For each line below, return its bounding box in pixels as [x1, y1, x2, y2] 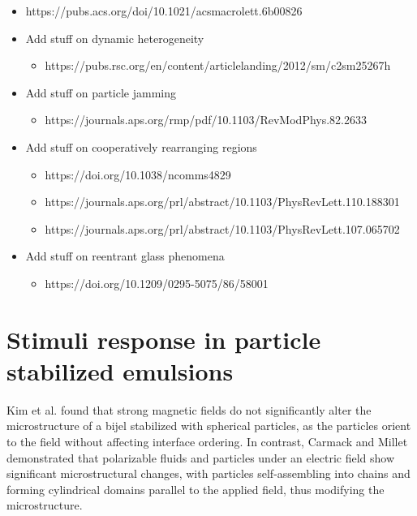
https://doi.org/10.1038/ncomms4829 [45, 166, 231, 183]
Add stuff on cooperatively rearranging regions [25, 138, 257, 155]
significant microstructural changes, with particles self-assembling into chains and [6, 465, 411, 482]
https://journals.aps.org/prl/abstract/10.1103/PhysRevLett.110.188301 [45, 193, 400, 210]
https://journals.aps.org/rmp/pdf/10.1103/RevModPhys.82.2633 [45, 111, 368, 128]
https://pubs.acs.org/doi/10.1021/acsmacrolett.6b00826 [25, 2, 303, 19]
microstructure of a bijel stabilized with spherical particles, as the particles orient [6, 417, 411, 434]
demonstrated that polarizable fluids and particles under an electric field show [6, 449, 395, 466]
